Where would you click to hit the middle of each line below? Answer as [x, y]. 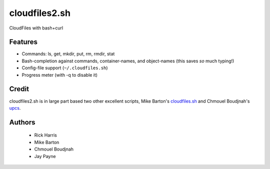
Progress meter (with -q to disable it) [59, 75]
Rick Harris [45, 135]
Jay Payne [45, 156]
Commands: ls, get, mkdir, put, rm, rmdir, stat [68, 54]
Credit [19, 89]
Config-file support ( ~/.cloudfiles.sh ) [65, 68]
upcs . [15, 108]
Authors [22, 122]
